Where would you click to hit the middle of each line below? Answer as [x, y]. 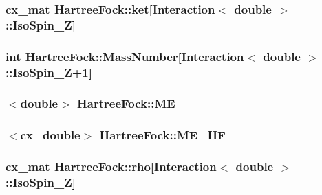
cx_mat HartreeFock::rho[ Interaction [111, 167]
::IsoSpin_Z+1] [49, 72]
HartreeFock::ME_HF [162, 135]
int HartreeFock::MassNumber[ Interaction [125, 56]
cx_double [50, 135]
